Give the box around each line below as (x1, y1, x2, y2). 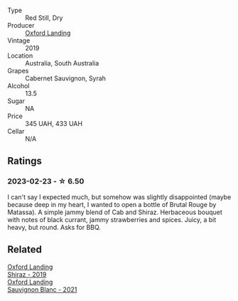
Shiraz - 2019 (7, 270, 47, 278)
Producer (7, 21, 35, 29)
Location (7, 51, 33, 60)
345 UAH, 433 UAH (25, 120, 83, 127)
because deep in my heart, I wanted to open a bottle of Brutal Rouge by (7, 200, 217, 208)
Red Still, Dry (25, 14, 63, 22)
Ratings (7, 155, 43, 167)
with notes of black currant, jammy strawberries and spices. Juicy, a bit (7, 215, 217, 223)
